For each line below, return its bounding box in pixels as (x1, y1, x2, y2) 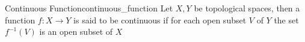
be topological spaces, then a (194, 2, 300, 14)
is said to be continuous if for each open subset (73, 13, 247, 26)
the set (274, 13, 299, 26)
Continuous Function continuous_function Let (5, 2, 173, 14)
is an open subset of (39, 25, 113, 38)
